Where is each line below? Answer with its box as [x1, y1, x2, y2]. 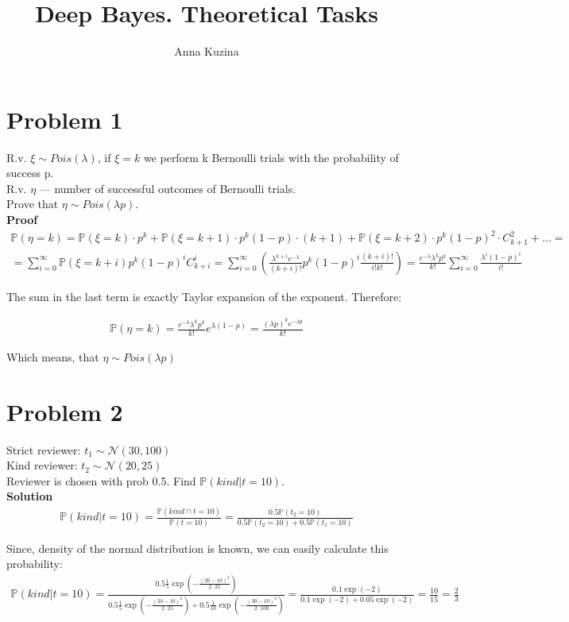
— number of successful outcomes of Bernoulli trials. [39, 180, 296, 196]
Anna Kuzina [174, 43, 239, 60]
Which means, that [6, 348, 99, 365]
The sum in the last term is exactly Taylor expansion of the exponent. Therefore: [6, 288, 402, 304]
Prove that [6, 195, 59, 212]
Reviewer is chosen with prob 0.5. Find [6, 472, 196, 489]
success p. [6, 164, 54, 181]
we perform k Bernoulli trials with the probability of [143, 149, 399, 165]
